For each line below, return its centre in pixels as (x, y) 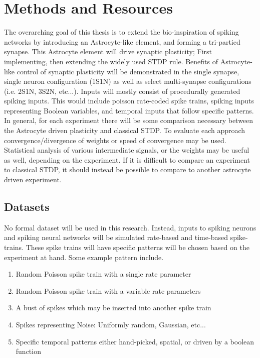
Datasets (27, 207)
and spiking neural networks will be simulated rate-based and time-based (116, 237)
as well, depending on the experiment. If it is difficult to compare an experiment (127, 159)
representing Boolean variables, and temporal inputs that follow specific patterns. (129, 110)
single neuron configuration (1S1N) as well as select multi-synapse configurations (128, 81)
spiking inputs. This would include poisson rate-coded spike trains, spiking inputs (129, 101)
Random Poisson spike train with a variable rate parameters (108, 290)
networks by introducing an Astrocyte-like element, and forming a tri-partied (122, 41)
